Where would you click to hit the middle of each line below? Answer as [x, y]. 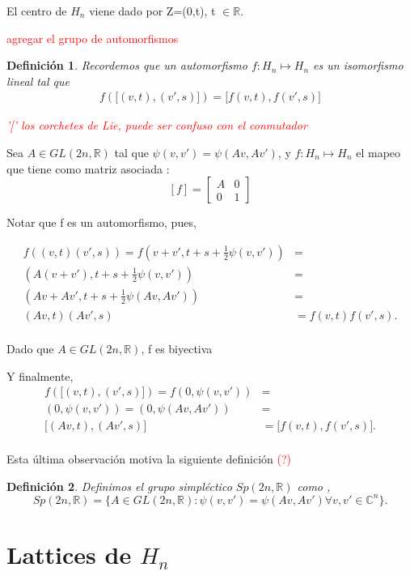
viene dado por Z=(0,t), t [152, 11]
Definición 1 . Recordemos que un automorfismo [127, 65]
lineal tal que [38, 81]
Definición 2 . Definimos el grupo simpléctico [119, 486]
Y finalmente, [40, 375]
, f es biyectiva [177, 348]
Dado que [30, 348]
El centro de [37, 11]
